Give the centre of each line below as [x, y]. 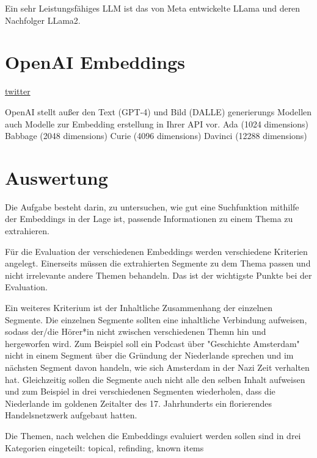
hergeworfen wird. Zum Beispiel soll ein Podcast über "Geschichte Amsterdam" [152, 343]
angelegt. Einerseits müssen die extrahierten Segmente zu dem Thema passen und [158, 263]
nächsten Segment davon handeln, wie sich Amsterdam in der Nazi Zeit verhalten [157, 367]
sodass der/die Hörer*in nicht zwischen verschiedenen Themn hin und [136, 331]
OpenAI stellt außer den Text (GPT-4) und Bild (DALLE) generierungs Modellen [158, 111]
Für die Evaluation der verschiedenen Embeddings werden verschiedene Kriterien [156, 251]
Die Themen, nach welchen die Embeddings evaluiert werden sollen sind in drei [153, 435]
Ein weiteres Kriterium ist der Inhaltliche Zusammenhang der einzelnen [139, 307]
